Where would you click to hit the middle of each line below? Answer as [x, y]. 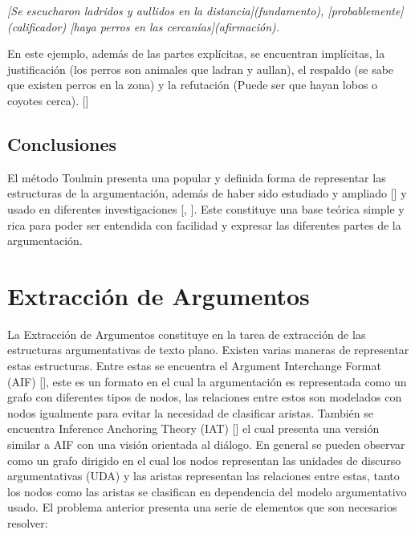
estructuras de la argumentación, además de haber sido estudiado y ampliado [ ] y [207, 193]
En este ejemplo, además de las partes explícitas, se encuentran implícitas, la [196, 53]
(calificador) [37, 26]
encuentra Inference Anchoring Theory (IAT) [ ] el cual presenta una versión [193, 428]
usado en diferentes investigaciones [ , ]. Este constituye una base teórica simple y [206, 208]
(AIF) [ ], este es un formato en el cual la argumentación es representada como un [207, 381]
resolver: [28, 522]
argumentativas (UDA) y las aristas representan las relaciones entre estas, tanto [203, 476]
